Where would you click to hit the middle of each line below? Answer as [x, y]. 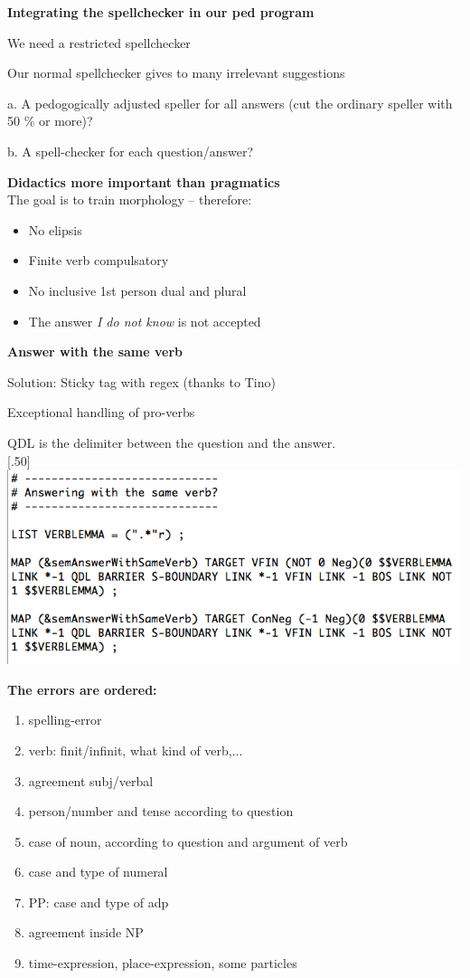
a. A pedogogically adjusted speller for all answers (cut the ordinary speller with [230, 103]
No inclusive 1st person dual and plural [137, 290]
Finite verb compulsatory [99, 260]
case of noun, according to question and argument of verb [188, 841]
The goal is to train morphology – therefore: [130, 199]
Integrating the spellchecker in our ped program [161, 12]
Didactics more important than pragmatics [144, 181]
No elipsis [55, 229]
